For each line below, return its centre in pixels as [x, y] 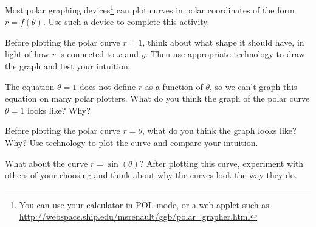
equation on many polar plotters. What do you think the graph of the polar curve [157, 98]
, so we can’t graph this [253, 86]
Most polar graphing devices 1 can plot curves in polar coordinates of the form [150, 9]
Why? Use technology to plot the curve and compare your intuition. [132, 142]
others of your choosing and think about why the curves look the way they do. [151, 175]
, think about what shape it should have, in [223, 42]
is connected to [87, 54]
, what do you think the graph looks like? [219, 131]
